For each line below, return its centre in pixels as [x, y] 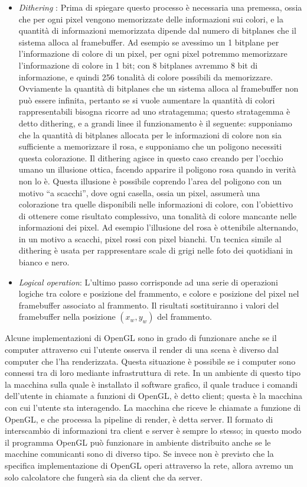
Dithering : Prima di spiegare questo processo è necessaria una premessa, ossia [160, 7]
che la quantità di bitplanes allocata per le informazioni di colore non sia [150, 134]
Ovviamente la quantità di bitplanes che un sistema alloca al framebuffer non [159, 88]
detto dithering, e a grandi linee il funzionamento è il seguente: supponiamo [155, 123]
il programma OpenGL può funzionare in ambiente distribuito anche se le [138, 442]
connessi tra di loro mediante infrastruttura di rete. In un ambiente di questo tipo [153, 373]
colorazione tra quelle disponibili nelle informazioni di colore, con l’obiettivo [156, 204]
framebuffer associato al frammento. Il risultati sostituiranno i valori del [149, 305]
